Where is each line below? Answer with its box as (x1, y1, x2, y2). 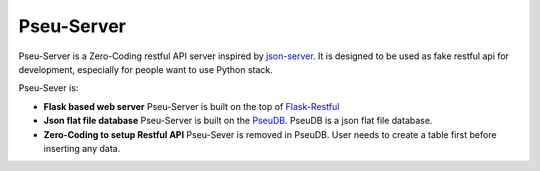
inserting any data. (43, 142, 121, 154)
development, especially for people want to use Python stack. (18, 63, 274, 75)
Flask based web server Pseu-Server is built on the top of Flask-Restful (43, 100, 340, 112)
